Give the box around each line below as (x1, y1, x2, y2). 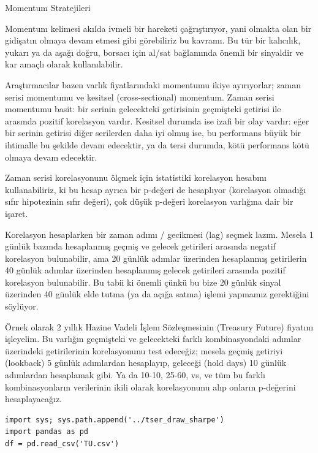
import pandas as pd (5, 427, 89, 436)
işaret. (5, 207, 28, 219)
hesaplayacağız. (5, 392, 62, 405)
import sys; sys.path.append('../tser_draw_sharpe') (5, 415, 224, 424)
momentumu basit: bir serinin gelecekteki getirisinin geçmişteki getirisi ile (5, 102, 281, 115)
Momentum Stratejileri (5, 1, 91, 13)
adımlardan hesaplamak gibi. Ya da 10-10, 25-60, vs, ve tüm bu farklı (5, 368, 265, 381)
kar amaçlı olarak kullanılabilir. (5, 58, 123, 70)
